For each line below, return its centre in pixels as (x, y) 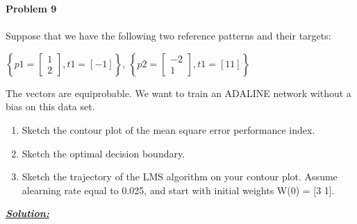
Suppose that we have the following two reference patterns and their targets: (168, 36)
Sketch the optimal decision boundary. (103, 153)
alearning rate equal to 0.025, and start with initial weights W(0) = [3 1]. (178, 190)
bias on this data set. (50, 106)
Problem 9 (31, 8)
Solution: (27, 213)
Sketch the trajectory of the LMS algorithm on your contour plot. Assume (180, 176)
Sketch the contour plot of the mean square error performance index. (168, 129)
